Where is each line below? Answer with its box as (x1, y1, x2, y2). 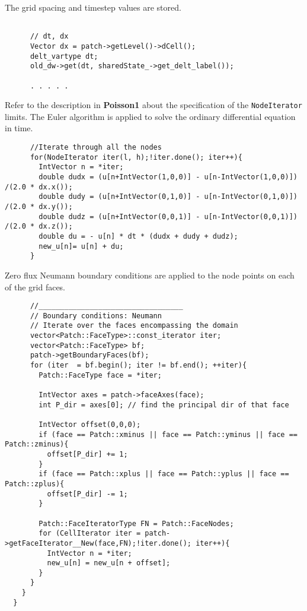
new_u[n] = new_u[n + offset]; (47, 559, 171, 568)
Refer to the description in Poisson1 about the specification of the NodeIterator (5, 99, 302, 111)
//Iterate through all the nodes (30, 143, 162, 152)
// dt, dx (30, 32, 69, 41)
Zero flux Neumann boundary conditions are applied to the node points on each (5, 268, 295, 281)
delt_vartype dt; (30, 52, 98, 61)
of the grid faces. (5, 280, 66, 293)
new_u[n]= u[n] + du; (39, 242, 124, 251)
